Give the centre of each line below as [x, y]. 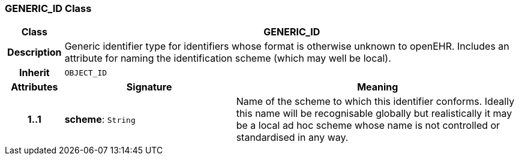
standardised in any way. [292, 138]
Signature [149, 87]
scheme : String [100, 120]
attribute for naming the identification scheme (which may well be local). [228, 58]
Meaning [378, 87]
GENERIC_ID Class [48, 8]
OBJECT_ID [86, 73]
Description [34, 52]
